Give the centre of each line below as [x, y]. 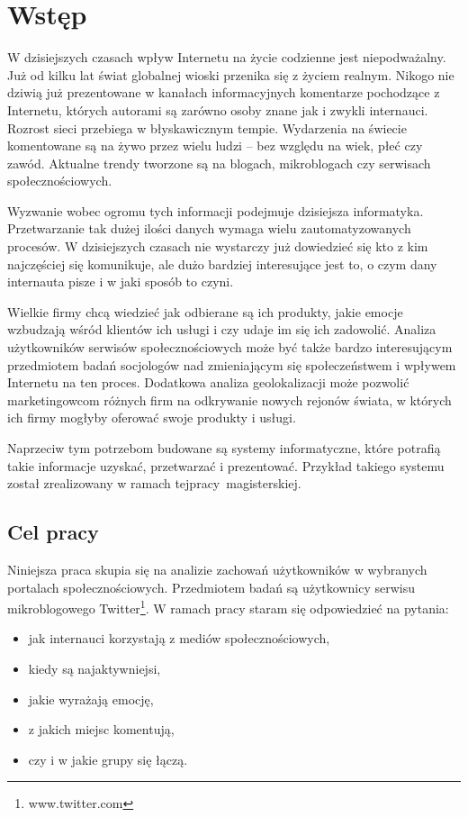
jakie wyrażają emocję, [91, 699]
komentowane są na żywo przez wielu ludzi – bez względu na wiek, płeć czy [215, 145]
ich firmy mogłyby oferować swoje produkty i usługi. [152, 418]
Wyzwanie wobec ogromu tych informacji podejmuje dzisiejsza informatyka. [216, 210]
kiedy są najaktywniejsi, [94, 669]
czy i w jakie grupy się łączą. [108, 759]
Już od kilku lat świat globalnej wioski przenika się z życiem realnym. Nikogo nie [231, 74]
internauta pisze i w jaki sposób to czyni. [121, 281]
